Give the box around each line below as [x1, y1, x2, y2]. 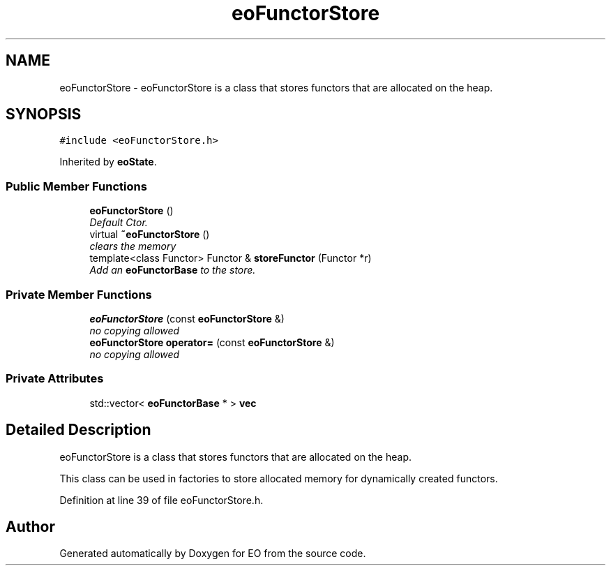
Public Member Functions [6, 179, 147, 193]
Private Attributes [6, 371, 104, 386]
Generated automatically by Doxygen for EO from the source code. [59, 547, 366, 560]
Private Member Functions [6, 287, 152, 302]
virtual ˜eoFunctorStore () [89, 228, 210, 241]
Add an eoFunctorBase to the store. [89, 264, 256, 276]
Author [6, 517, 55, 535]
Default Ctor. [89, 216, 148, 229]
